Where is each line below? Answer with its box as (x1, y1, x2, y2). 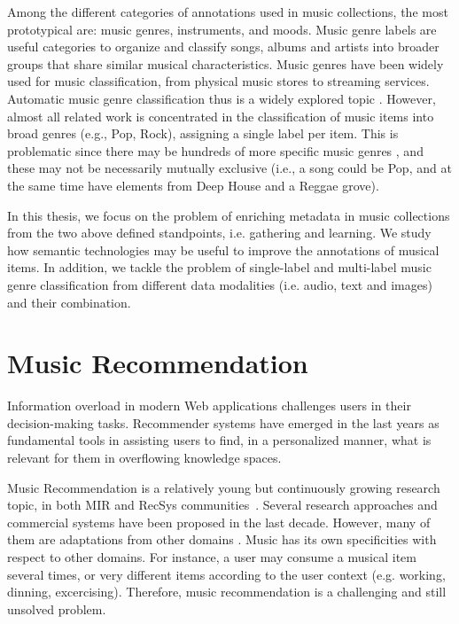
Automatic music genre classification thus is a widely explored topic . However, (7, 89, 436, 107)
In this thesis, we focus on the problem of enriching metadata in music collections (7, 206, 450, 224)
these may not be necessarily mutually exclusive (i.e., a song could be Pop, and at (7, 159, 452, 177)
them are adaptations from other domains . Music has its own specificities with (7, 530, 437, 549)
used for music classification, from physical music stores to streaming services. (7, 72, 430, 90)
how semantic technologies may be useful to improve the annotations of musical (7, 240, 440, 259)
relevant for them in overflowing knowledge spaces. (7, 448, 282, 466)
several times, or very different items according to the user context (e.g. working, (7, 565, 446, 583)
